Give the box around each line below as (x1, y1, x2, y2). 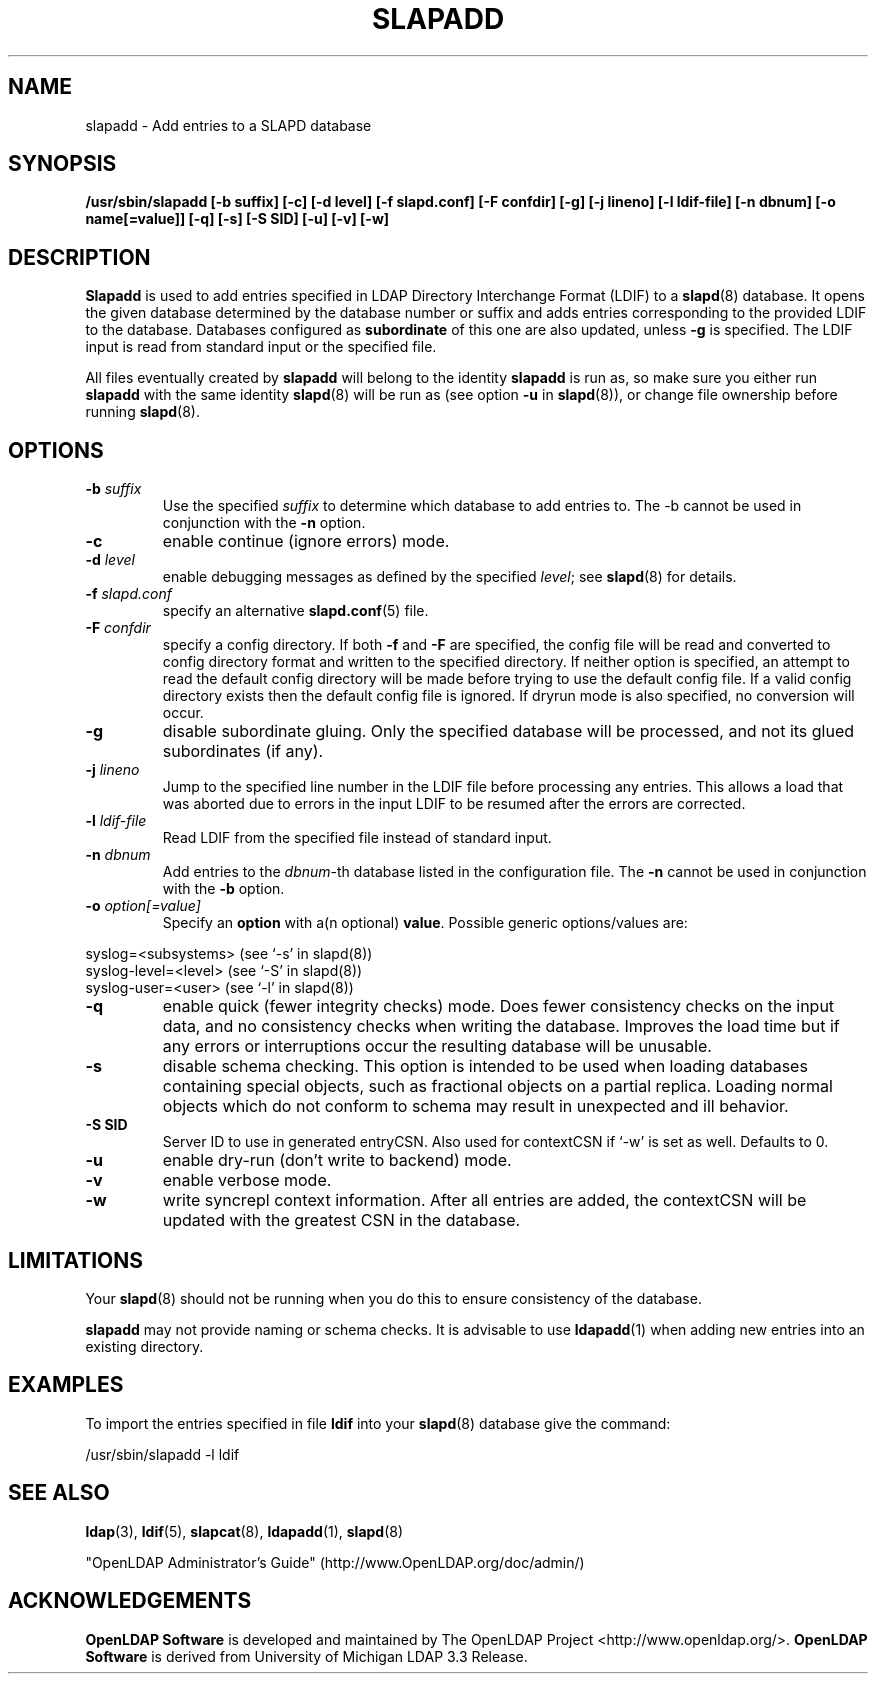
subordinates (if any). (162, 741, 324, 762)
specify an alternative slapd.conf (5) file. (162, 602, 429, 620)
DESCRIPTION (8, 244, 151, 270)
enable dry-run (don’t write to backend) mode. (162, 1150, 512, 1171)
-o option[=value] (85, 897, 201, 915)
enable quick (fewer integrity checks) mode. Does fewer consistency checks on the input (162, 996, 835, 1017)
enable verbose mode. (162, 1170, 332, 1191)
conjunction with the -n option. (162, 514, 366, 532)
